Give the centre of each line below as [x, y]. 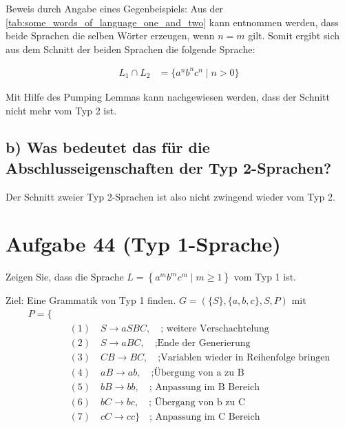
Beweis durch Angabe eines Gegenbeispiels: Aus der [115, 8]
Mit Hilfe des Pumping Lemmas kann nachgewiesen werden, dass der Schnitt [168, 96]
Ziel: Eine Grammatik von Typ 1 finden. [91, 300]
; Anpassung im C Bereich [205, 417]
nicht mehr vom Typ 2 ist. [61, 110]
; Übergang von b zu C [197, 403]
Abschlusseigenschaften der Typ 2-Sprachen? [169, 167]
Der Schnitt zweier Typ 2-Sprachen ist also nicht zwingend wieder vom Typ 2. [170, 196]
